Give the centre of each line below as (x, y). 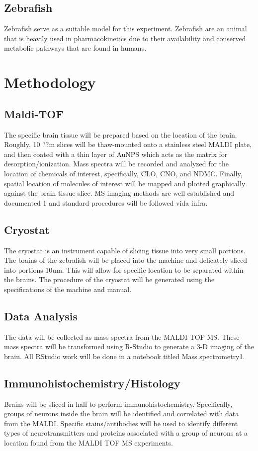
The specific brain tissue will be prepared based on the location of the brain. (121, 134)
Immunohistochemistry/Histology (92, 383)
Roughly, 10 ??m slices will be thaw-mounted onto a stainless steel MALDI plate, (128, 144)
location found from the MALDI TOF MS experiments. (88, 443)
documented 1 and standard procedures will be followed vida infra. (106, 202)
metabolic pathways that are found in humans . (75, 48)
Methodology (50, 82)
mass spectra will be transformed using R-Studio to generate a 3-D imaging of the (129, 346)
